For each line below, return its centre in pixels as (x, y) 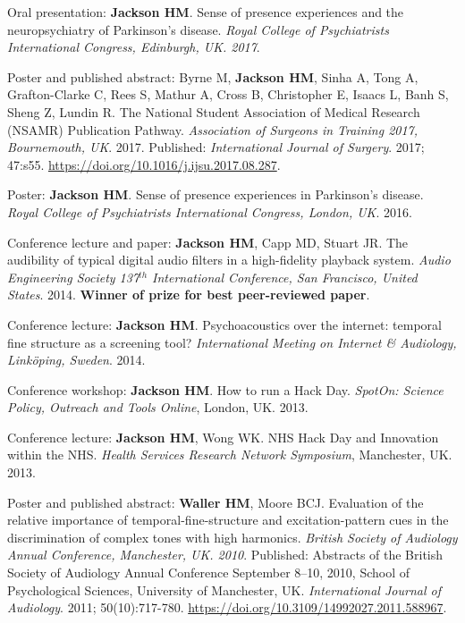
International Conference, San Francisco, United (285, 277)
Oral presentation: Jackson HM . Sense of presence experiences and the (206, 12)
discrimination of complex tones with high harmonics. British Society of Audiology (232, 537)
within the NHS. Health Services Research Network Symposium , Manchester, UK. (230, 455)
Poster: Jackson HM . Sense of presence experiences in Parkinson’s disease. (216, 194)
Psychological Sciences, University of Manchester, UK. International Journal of (224, 589)
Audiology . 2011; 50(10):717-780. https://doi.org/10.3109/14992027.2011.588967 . (227, 607)
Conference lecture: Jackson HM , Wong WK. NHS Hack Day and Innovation (223, 437)
